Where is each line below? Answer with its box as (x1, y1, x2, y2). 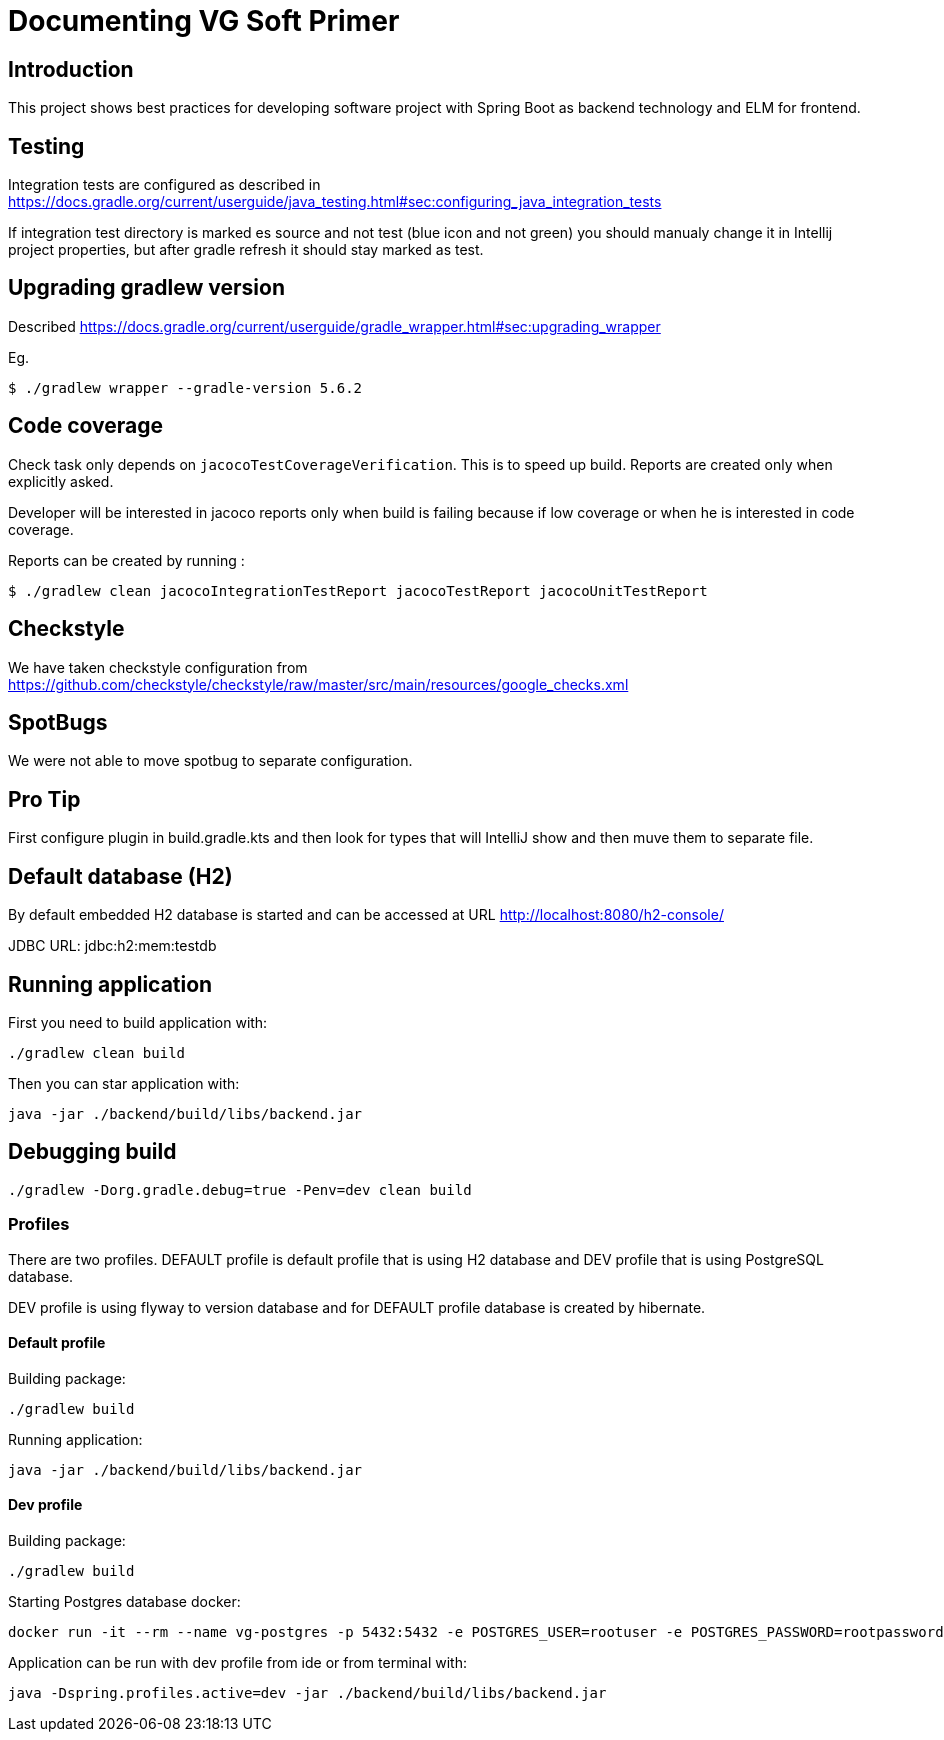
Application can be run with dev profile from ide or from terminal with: (8, 1653, 468, 1671)
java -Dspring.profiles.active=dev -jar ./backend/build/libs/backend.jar (8, 1684, 607, 1701)
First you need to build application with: (8, 1013, 268, 1031)
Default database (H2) (8, 863, 233, 889)
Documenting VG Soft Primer (8, 4, 400, 38)
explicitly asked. (8, 472, 114, 490)
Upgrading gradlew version (8, 275, 285, 301)
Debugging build (8, 1139, 177, 1165)
